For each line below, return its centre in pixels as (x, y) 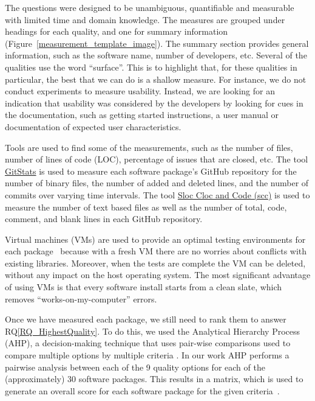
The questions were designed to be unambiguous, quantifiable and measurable (150, 7)
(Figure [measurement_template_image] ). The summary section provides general (157, 43)
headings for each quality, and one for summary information (117, 31)
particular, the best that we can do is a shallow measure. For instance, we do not (156, 79)
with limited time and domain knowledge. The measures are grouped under (145, 19)
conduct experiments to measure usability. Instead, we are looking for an (140, 91)
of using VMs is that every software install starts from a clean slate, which (144, 287)
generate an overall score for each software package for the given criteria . (142, 390)
